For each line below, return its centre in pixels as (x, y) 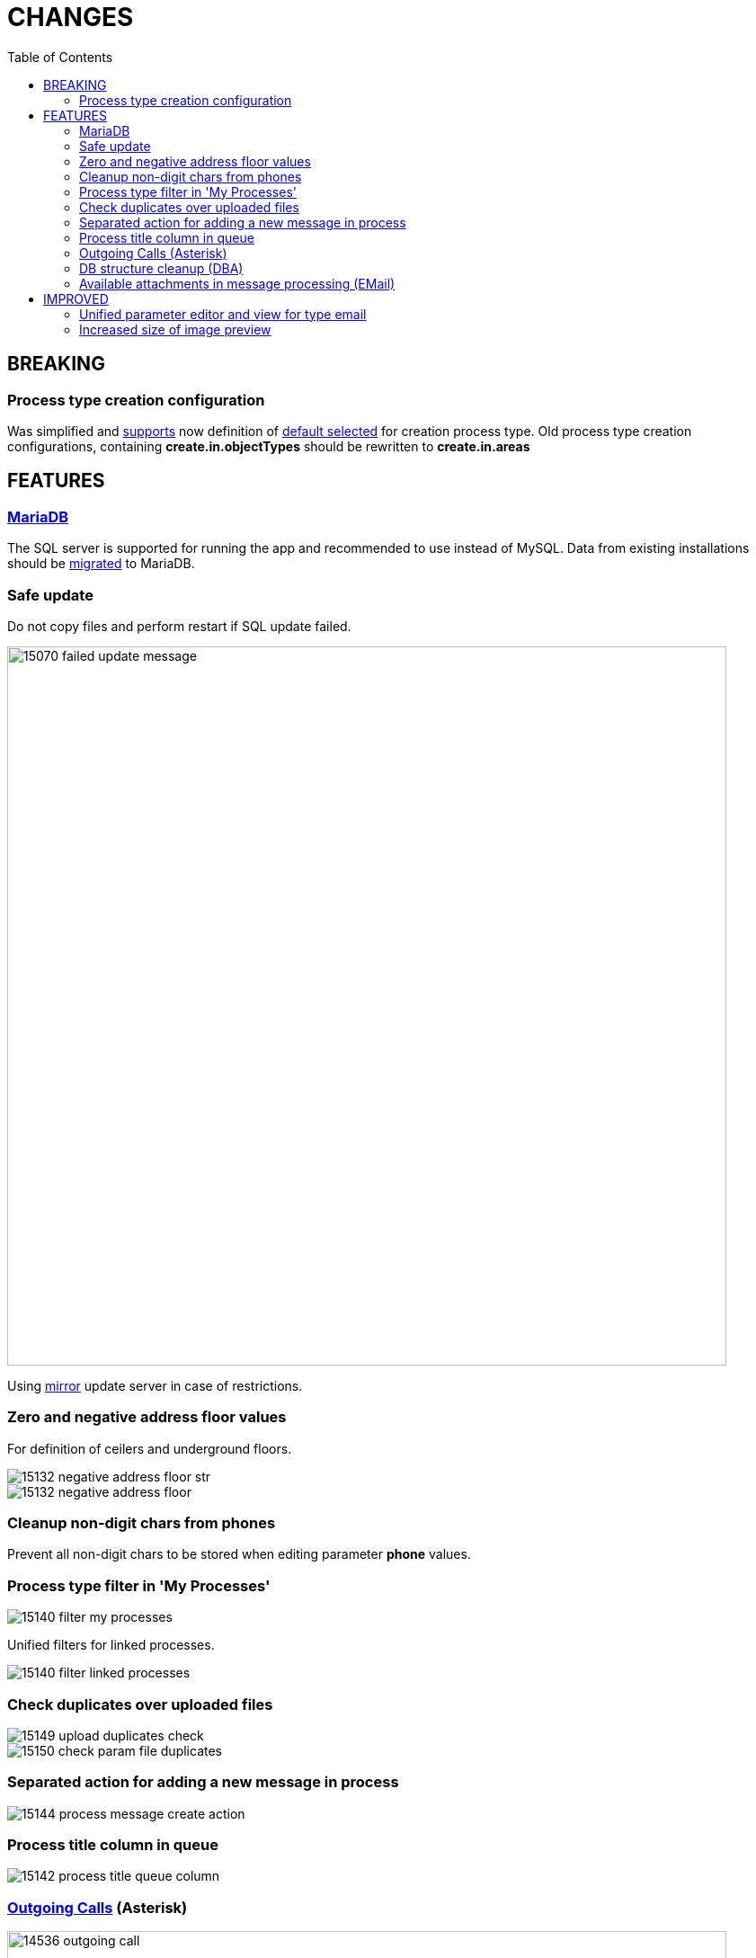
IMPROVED (76, 298)
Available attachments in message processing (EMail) (237, 283)
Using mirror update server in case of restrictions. (155, 1385)
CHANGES (71, 17)
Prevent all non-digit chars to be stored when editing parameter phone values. (239, 1554)
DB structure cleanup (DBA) (161, 268)
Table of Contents (60, 57)
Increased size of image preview (175, 329)
